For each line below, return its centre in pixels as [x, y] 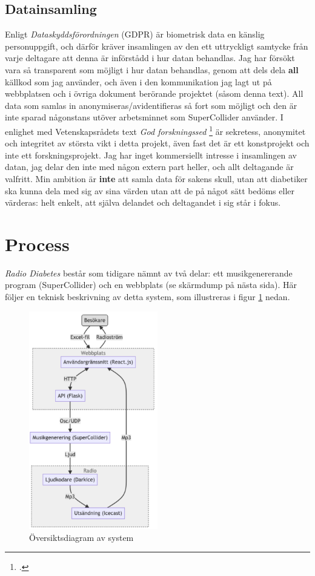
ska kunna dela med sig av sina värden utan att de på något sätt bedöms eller [150, 190]
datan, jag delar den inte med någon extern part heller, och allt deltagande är [149, 167]
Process [37, 244]
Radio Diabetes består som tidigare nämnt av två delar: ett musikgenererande [149, 273]
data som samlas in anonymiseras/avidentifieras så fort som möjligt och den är [151, 105]
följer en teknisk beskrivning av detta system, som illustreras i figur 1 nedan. [148, 297]
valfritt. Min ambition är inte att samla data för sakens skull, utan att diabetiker [156, 178]
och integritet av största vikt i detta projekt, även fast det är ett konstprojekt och [157, 143]
